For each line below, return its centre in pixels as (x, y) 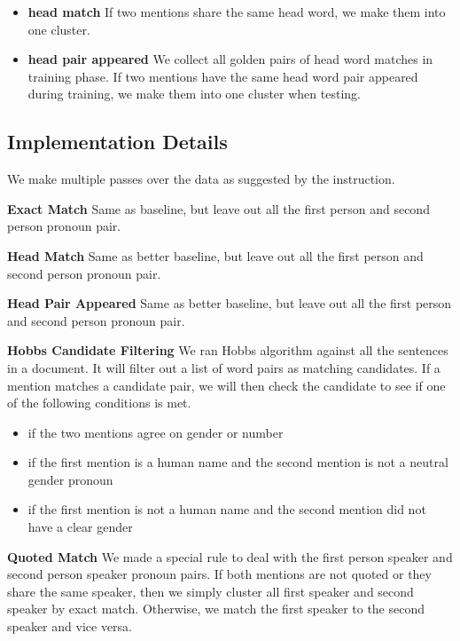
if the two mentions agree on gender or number (156, 432)
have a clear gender (80, 527)
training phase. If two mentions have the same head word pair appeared (223, 76)
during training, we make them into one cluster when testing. (194, 94)
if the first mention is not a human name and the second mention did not (227, 509)
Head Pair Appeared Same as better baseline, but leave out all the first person (230, 303)
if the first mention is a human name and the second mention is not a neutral (238, 462)
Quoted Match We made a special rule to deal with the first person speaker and (230, 556)
